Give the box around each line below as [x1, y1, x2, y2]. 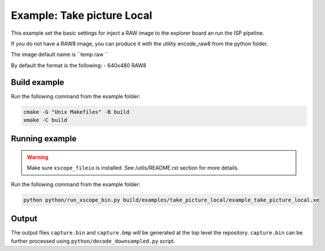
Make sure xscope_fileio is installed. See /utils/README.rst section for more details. [27, 164, 239, 171]
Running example [11, 134, 77, 144]
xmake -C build [23, 117, 67, 123]
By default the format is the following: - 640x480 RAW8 [11, 62, 147, 69]
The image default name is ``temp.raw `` [11, 51, 109, 58]
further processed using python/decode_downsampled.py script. [11, 237, 175, 245]
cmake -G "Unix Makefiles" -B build [23, 108, 130, 115]
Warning [27, 154, 48, 160]
